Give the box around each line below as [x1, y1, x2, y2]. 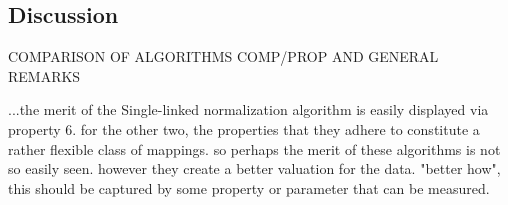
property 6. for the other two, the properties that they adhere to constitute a [8, 118, 480, 139]
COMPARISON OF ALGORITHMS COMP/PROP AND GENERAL [8, 46, 439, 67]
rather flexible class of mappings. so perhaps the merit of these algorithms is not [8, 138, 501, 159]
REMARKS [8, 65, 81, 86]
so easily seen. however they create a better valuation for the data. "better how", [8, 158, 501, 179]
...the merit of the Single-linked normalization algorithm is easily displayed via [8, 99, 489, 120]
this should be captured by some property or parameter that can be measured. [8, 177, 490, 198]
